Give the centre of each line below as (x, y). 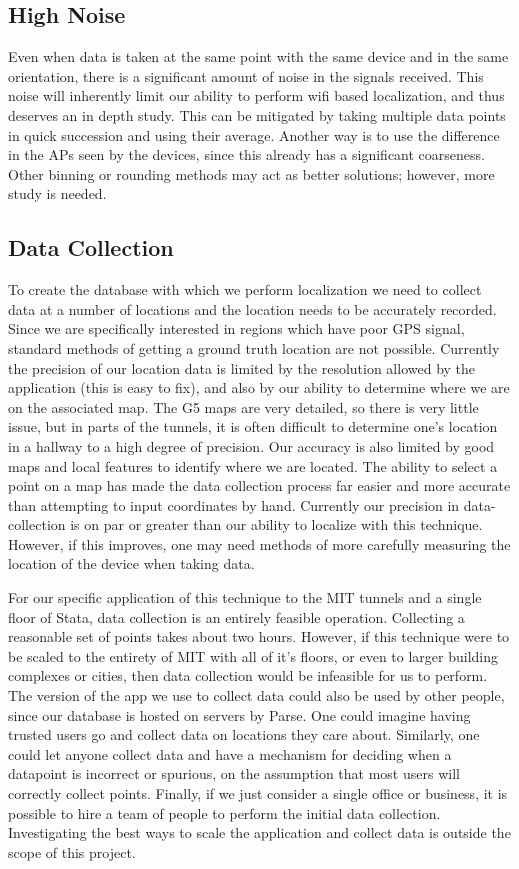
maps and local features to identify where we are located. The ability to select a (253, 465)
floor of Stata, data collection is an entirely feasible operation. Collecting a (236, 616)
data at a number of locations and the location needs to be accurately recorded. (252, 308)
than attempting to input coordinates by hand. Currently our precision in (234, 504)
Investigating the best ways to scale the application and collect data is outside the (259, 832)
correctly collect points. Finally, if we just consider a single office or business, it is (258, 793)
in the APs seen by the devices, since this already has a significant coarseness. (246, 154)
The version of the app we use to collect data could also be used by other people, (256, 695)
